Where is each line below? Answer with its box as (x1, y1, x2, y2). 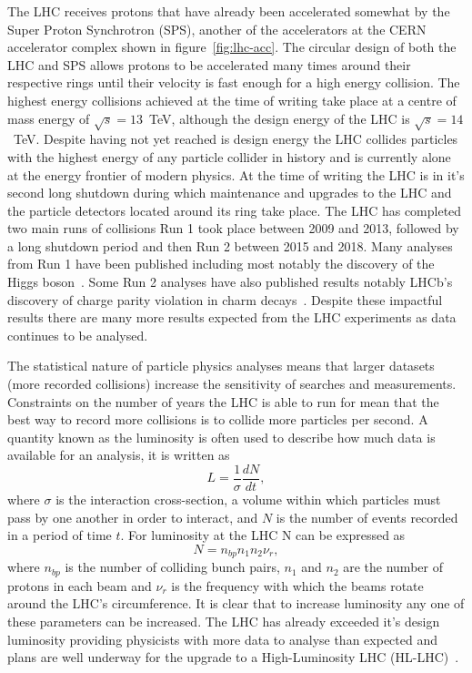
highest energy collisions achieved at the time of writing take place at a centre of (7, 90, 457, 109)
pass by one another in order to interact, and (7, 507, 258, 526)
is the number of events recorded (276, 507, 458, 526)
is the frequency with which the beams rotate (171, 576, 424, 595)
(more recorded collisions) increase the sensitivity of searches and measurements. (7, 374, 457, 393)
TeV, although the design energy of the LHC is (149, 108, 410, 127)
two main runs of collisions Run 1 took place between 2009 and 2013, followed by (7, 219, 459, 238)
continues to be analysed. (7, 325, 148, 344)
